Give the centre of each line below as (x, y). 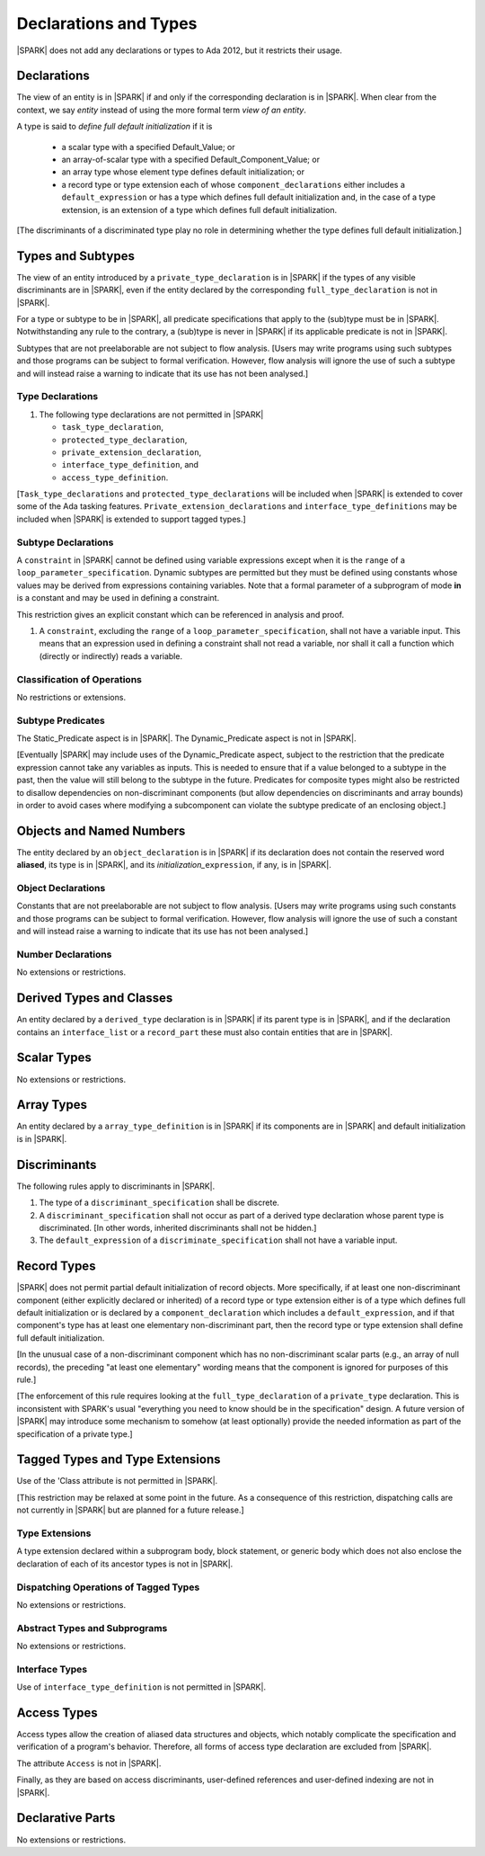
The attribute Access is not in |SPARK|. (89, 1763)
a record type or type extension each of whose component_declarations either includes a (234, 184)
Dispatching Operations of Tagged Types (108, 1587)
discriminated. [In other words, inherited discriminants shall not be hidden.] (178, 1227)
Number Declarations (64, 954)
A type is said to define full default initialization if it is (115, 127)
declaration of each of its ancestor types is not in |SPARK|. (125, 1564)
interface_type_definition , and (130, 465)
